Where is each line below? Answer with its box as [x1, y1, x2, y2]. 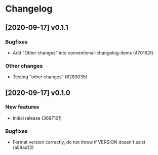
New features [5, 104, 39, 111]
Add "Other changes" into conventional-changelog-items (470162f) [12, 49, 153, 56]
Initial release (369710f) [12, 115, 62, 121]
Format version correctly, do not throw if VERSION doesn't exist [12, 139, 146, 145]
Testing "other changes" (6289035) [12, 74, 88, 80]
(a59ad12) [12, 144, 34, 150]
